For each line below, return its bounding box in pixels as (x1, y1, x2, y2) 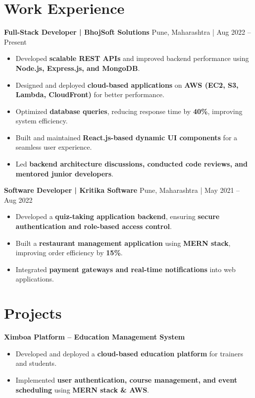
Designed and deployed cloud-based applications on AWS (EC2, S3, (15, 79, 239, 90)
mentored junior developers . (15, 168, 113, 178)
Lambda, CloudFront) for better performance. (15, 89, 164, 100)
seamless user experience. (15, 142, 92, 152)
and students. (15, 358, 57, 368)
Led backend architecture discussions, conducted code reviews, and (15, 159, 248, 169)
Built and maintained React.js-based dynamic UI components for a (15, 132, 238, 142)
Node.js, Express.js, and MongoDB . (15, 62, 140, 73)
